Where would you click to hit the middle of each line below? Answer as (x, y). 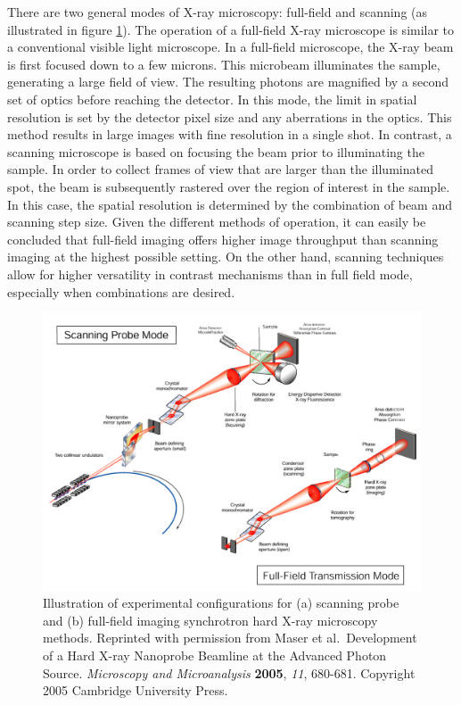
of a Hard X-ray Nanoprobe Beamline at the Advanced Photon (215, 655)
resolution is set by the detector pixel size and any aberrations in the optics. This (230, 116)
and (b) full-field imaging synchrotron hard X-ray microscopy (210, 620)
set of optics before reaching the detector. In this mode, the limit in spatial (212, 99)
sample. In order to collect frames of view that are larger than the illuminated (220, 169)
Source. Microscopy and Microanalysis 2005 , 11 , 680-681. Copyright (229, 672)
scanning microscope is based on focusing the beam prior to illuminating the (216, 151)
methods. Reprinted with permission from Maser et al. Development (230, 638)
